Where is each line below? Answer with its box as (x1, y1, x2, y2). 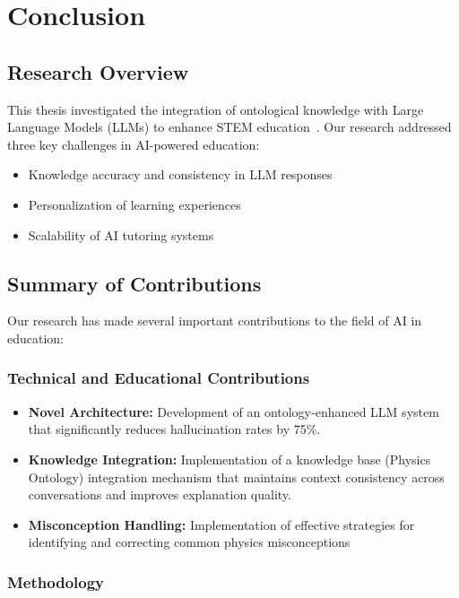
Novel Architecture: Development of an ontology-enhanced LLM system (28, 402, 439, 420)
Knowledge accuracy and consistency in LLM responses (28, 165, 333, 184)
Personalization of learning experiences (28, 195, 241, 213)
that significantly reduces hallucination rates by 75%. (28, 420, 321, 438)
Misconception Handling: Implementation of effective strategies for (28, 515, 415, 533)
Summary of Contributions (7, 269, 262, 297)
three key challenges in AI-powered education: (7, 134, 260, 153)
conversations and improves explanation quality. (28, 485, 291, 504)
